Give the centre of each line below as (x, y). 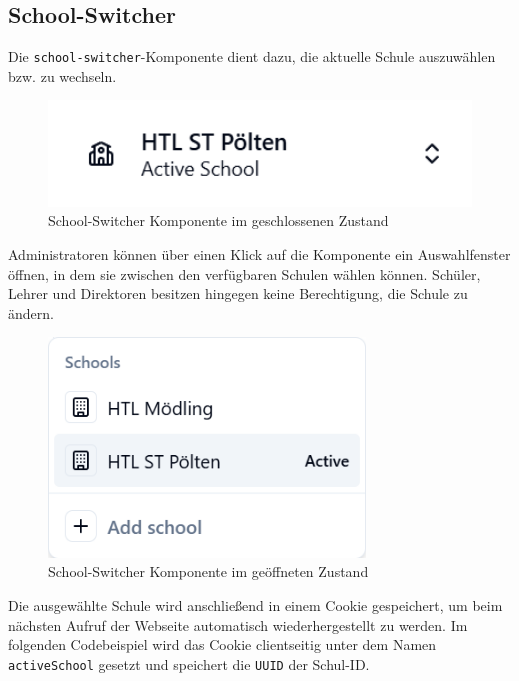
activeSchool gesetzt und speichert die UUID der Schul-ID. (189, 663)
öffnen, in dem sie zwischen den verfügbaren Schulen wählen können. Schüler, (244, 273)
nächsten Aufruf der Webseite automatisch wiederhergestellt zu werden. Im (238, 624)
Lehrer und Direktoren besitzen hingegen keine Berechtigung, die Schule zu (238, 293)
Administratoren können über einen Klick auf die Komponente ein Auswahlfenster (259, 253)
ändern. (31, 312)
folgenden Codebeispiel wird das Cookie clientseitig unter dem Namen (222, 644)
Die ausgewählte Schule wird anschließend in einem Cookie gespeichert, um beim (255, 605)
